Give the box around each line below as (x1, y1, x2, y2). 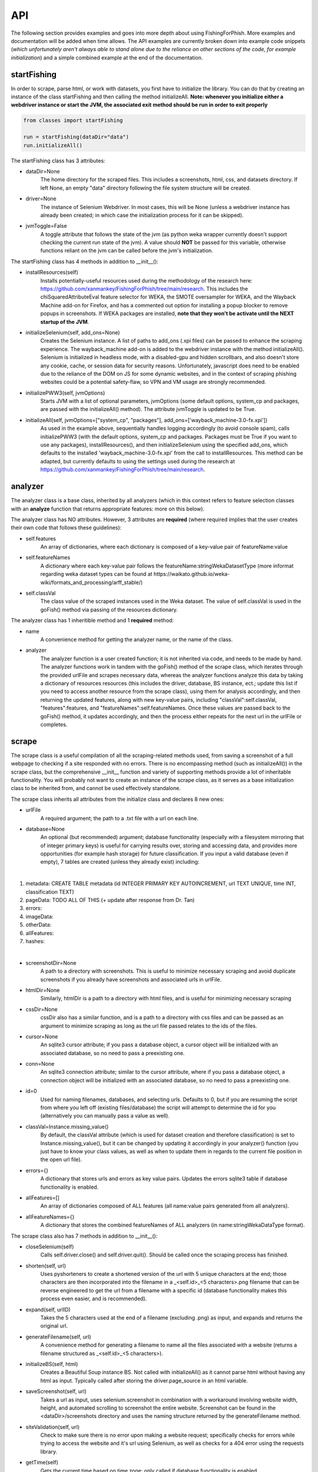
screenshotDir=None (25, 959, 77, 966)
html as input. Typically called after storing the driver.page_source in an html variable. (40, 1377, 249, 1384)
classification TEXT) (25, 888, 75, 895)
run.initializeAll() (23, 142, 82, 148)
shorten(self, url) (25, 1262, 67, 1269)
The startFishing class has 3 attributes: (11, 157, 105, 164)
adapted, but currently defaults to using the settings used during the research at (40, 457, 235, 465)
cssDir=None (25, 1006, 58, 1013)
